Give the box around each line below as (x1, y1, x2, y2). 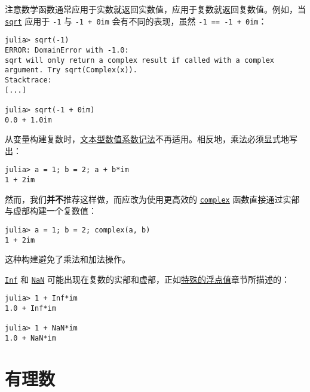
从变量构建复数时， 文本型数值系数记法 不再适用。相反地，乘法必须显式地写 (5, 133, 297, 145)
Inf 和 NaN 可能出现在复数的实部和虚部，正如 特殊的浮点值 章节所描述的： (5, 272, 290, 285)
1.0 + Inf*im (5, 304, 56, 313)
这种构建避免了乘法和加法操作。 (5, 253, 130, 265)
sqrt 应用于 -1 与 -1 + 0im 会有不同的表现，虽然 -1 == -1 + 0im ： (5, 14, 267, 27)
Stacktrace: (5, 75, 52, 84)
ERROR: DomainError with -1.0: (5, 45, 129, 54)
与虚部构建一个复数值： (5, 204, 97, 217)
